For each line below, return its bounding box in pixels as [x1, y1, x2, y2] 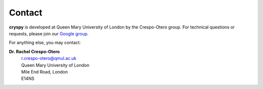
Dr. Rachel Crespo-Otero [9, 48, 60, 54]
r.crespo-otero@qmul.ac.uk [21, 56, 76, 61]
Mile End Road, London [21, 69, 68, 74]
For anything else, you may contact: [9, 40, 81, 45]
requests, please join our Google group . [9, 30, 89, 36]
